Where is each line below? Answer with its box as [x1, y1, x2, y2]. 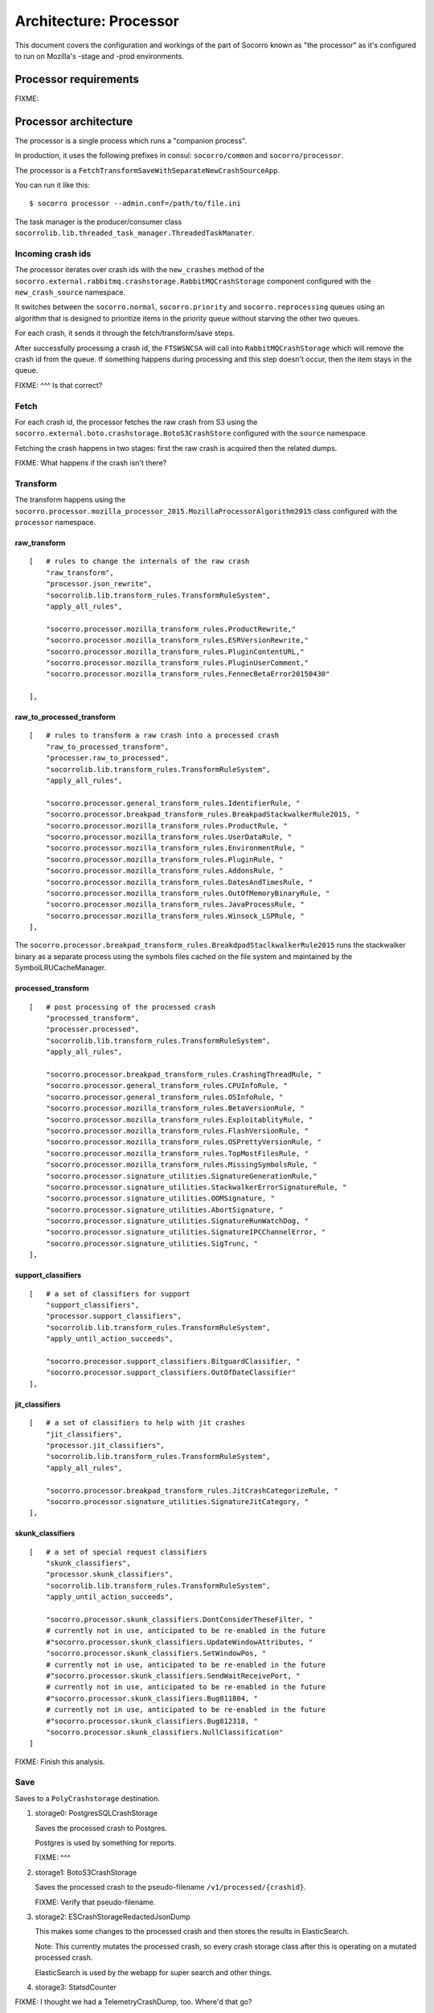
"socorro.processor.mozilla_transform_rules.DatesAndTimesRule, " [45, 878, 313, 887]
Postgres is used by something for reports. [35, 1838, 177, 1848]
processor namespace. [14, 517, 96, 527]
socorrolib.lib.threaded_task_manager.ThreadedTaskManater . [14, 228, 255, 238]
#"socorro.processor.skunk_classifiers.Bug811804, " [45, 1693, 259, 1703]
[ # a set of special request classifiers [29, 1547, 208, 1556]
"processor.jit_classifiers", [45, 1441, 165, 1449]
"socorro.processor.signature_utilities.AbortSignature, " [45, 1205, 284, 1214]
